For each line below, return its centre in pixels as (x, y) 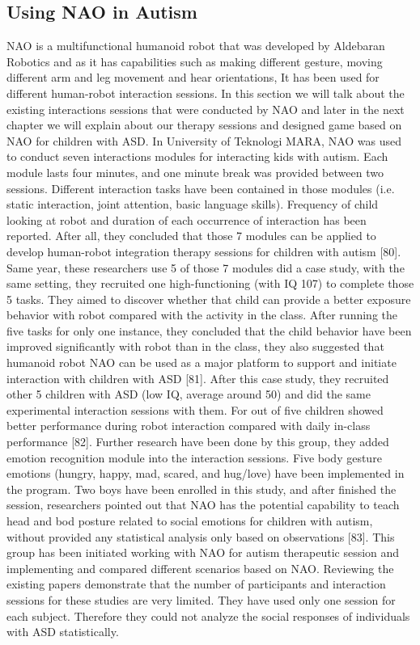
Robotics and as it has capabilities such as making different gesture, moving (195, 61)
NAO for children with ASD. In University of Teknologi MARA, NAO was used (204, 140)
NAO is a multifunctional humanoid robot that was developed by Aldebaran (196, 46)
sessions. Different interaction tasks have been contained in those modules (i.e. (201, 188)
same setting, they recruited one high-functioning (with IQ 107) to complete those (210, 283)
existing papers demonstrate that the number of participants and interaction (196, 584)
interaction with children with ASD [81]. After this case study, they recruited (198, 378)
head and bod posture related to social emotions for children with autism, (190, 521)
